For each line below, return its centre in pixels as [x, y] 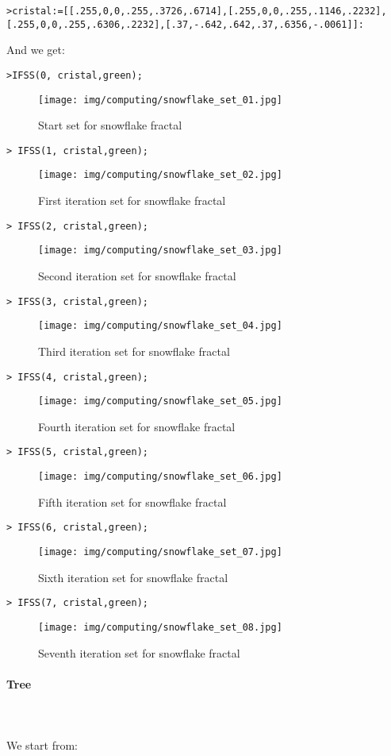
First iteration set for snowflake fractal [132, 201]
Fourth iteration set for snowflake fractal [137, 426]
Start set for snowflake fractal [110, 125]
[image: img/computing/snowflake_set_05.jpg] [160, 401]
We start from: [42, 745]
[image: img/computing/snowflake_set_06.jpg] [160, 477]
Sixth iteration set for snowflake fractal [133, 577]
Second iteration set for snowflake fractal [137, 276]
